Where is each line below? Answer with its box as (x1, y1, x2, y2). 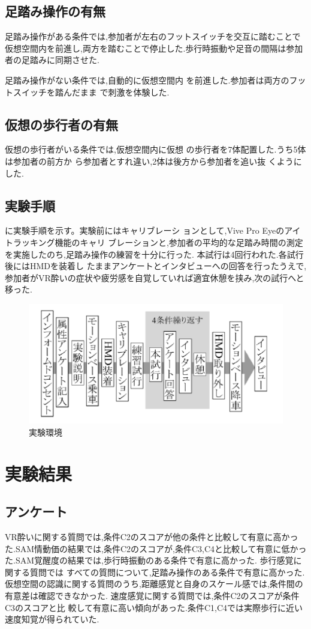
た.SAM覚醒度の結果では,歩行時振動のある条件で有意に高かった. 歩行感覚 (5, 554, 294, 567)
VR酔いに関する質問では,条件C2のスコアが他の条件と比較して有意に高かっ (5, 530, 298, 542)
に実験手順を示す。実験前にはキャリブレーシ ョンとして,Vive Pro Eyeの (5, 224, 285, 237)
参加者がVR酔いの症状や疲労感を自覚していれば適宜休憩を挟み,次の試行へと (5, 271, 304, 284)
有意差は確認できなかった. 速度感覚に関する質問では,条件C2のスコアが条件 (5, 589, 300, 601)
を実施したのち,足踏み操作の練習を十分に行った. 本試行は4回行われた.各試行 (5, 248, 304, 260)
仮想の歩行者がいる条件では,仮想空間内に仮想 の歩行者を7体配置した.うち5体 (5, 143, 306, 156)
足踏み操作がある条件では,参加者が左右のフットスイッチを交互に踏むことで (5, 30, 301, 43)
